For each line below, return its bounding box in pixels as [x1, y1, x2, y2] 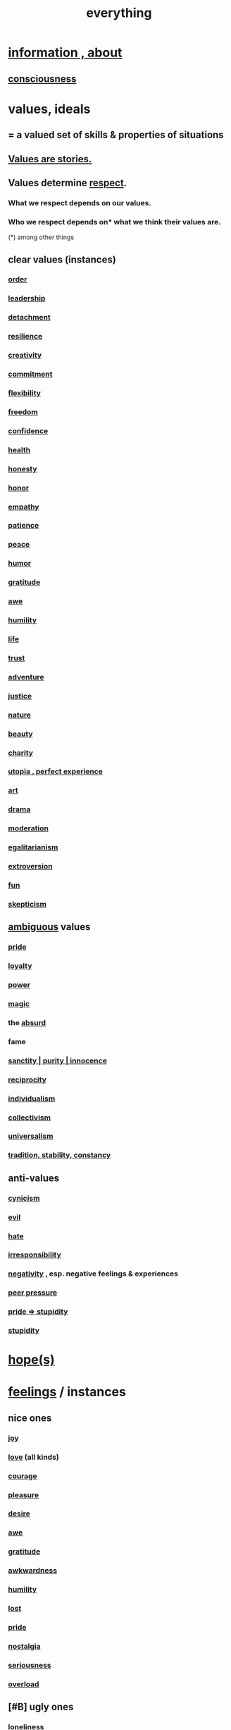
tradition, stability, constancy [8, 1150, 111, 1160]
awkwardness [8, 1566, 58, 1575]
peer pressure [8, 1288, 58, 1297]
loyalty [8, 961, 32, 971]
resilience [8, 332, 43, 341]
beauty [8, 729, 34, 739]
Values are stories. [8, 153, 92, 165]
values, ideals [8, 101, 91, 117]
